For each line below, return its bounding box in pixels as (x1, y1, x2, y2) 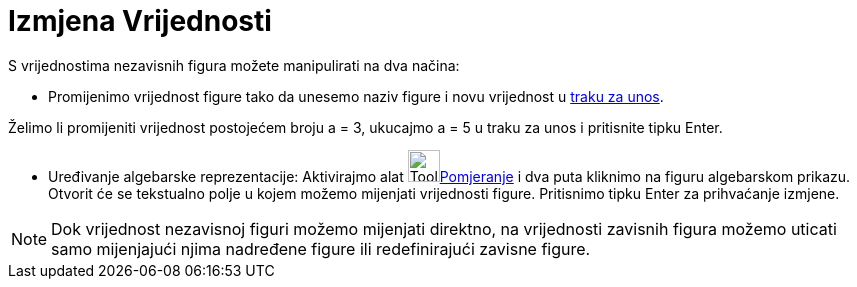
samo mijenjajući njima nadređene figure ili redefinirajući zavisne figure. (51, 238, 591, 259)
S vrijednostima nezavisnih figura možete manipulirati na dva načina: (8, 56, 460, 74)
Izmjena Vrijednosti (8, 4, 272, 38)
